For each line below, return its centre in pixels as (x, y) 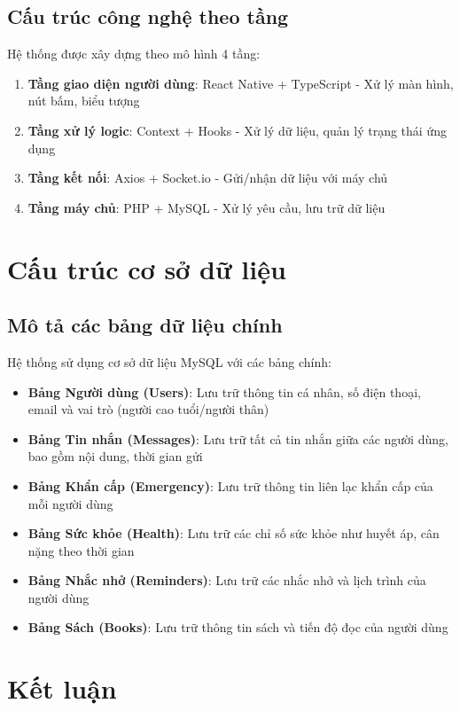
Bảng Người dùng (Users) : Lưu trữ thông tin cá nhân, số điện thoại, (224, 391)
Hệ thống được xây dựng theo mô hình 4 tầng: (134, 54)
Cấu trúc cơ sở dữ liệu (147, 268)
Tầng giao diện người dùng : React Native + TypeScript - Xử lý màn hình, (241, 83)
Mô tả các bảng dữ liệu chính (145, 325)
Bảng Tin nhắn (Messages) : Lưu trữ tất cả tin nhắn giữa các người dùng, (238, 438)
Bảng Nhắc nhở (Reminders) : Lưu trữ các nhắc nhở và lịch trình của (227, 580)
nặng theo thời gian (81, 550)
